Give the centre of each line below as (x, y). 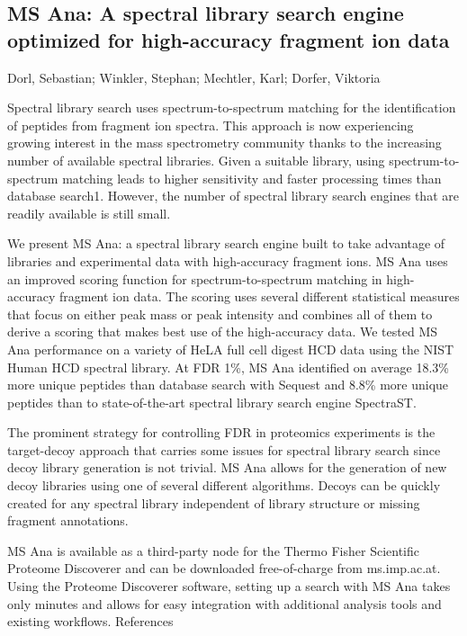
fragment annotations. (68, 520)
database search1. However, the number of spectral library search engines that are (233, 196)
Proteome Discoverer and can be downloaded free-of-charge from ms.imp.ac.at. (224, 568)
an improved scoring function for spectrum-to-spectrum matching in (195, 278)
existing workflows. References (90, 621)
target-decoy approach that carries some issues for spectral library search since (224, 449)
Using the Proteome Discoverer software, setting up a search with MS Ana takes (229, 586)
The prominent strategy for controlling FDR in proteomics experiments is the (221, 432)
